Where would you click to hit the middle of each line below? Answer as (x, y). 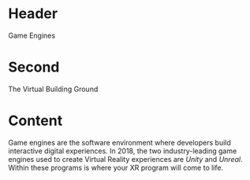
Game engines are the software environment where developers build (119, 142)
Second (34, 67)
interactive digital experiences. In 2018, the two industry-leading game (123, 151)
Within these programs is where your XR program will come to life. (116, 167)
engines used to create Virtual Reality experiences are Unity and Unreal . (125, 159)
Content (35, 121)
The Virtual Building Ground (53, 89)
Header (33, 14)
